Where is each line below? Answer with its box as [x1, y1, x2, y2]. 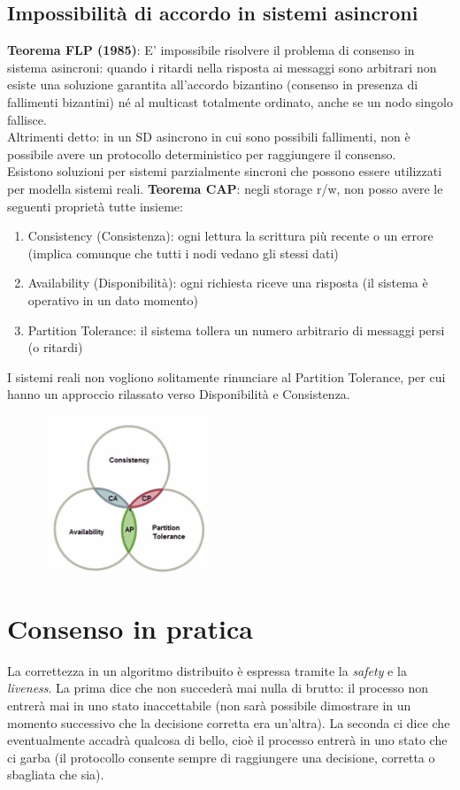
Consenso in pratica [7, 610, 253, 646]
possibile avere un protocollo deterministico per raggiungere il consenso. [7, 144, 396, 163]
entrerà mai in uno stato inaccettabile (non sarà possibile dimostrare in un [7, 696, 411, 715]
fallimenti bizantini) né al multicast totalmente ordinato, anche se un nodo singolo [7, 92, 453, 111]
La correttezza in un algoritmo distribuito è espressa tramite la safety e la [7, 661, 407, 679]
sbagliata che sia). [7, 765, 104, 784]
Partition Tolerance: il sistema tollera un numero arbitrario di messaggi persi [27, 320, 445, 339]
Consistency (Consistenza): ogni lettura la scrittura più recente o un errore [27, 226, 433, 245]
